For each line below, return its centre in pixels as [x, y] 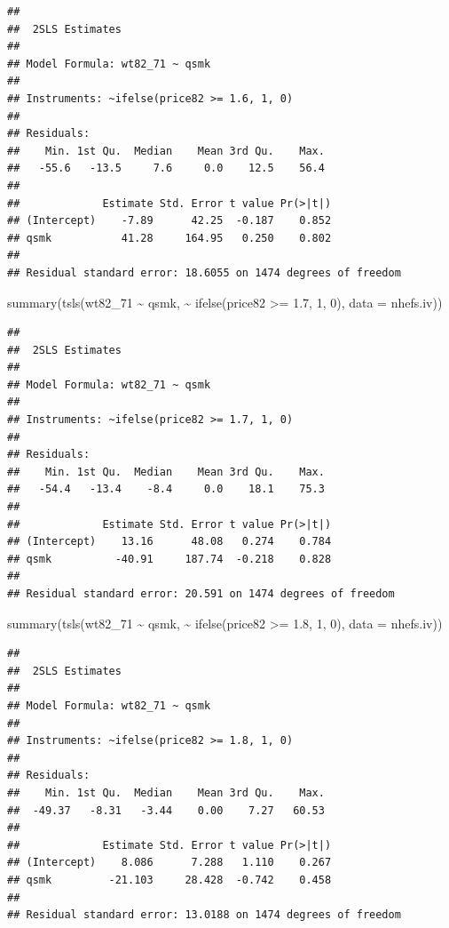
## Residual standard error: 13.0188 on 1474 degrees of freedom [204, 915]
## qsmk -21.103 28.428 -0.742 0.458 [169, 880]
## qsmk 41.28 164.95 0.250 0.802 [169, 238]
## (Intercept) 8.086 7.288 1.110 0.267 [169, 863]
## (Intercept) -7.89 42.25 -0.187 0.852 [169, 221]
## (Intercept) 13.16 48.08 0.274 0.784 [169, 542]
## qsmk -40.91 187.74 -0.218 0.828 [169, 559]
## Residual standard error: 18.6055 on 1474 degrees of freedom [204, 272]
